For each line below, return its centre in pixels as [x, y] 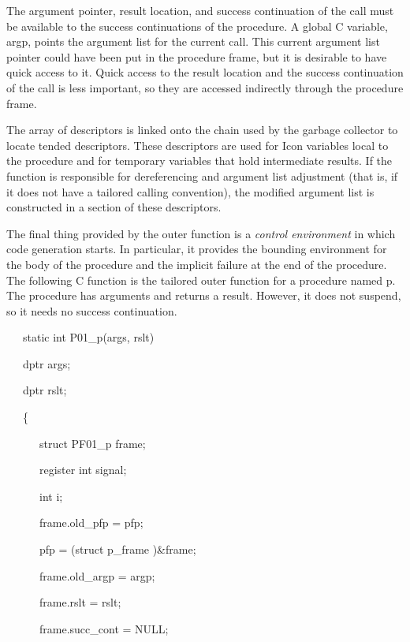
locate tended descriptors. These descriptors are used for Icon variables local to [198, 145]
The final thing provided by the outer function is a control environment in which [201, 233]
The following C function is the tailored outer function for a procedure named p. [201, 280]
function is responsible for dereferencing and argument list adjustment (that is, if [202, 175]
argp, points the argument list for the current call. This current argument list [193, 41]
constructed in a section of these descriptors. [114, 207]
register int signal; [83, 470]
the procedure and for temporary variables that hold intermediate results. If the [199, 160]
